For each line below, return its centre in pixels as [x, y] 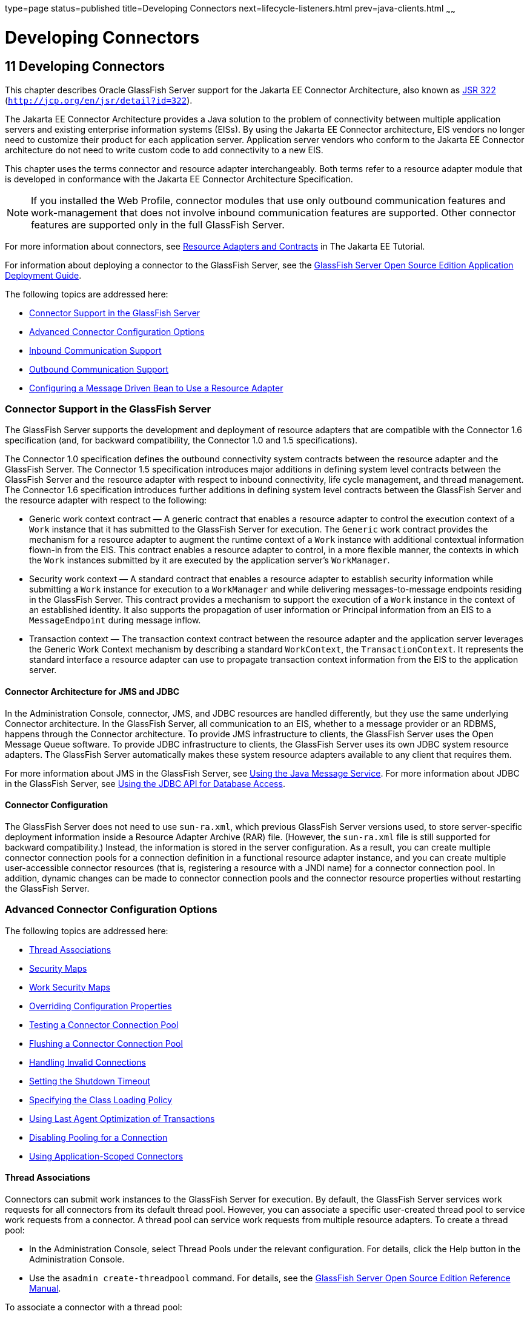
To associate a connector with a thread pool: [94, 1307]
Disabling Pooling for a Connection [98, 1137]
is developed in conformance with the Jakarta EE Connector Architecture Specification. [179, 179]
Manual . [45, 1288]
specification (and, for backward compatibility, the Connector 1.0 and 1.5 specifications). [181, 440]
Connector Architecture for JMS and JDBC [92, 692]
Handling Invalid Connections [88, 1062]
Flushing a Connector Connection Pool [106, 1043]
